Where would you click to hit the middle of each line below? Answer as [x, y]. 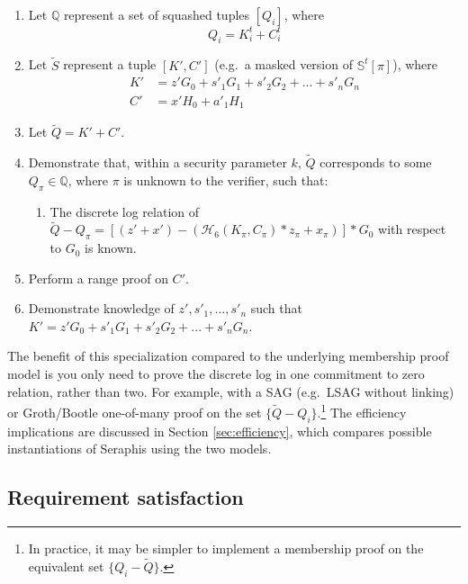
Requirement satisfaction [126, 497]
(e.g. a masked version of [283, 64]
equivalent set [66, 566]
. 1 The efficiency [362, 411]
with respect [412, 229]
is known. [111, 248]
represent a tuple [110, 64]
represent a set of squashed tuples [157, 14]
